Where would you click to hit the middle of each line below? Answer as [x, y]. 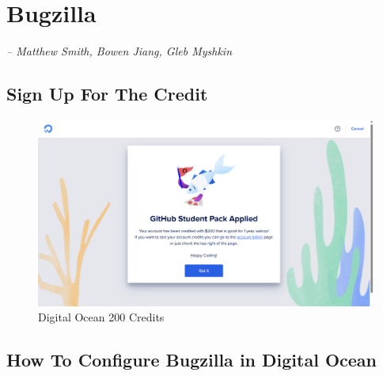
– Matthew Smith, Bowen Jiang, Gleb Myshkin [119, 51]
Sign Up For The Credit [107, 94]
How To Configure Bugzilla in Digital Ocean [192, 360]
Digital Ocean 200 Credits [101, 317]
